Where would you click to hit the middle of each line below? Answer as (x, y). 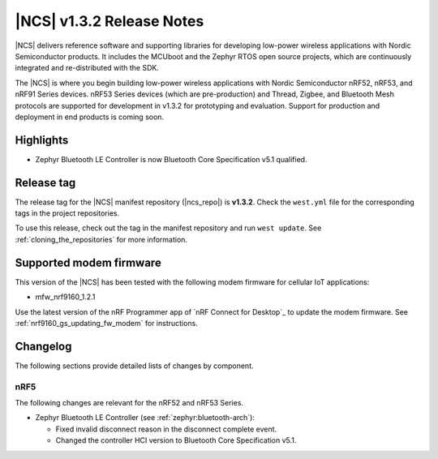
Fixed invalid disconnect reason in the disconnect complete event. (166, 429)
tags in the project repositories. (67, 213)
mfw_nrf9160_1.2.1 (65, 297)
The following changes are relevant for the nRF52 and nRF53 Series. (129, 403)
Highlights (42, 140)
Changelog (43, 346)
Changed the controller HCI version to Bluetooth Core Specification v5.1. (176, 440)
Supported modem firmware (88, 262)
